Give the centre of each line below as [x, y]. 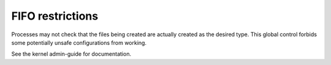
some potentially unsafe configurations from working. [79, 42]
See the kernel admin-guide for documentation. [71, 54]
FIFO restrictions [55, 16]
